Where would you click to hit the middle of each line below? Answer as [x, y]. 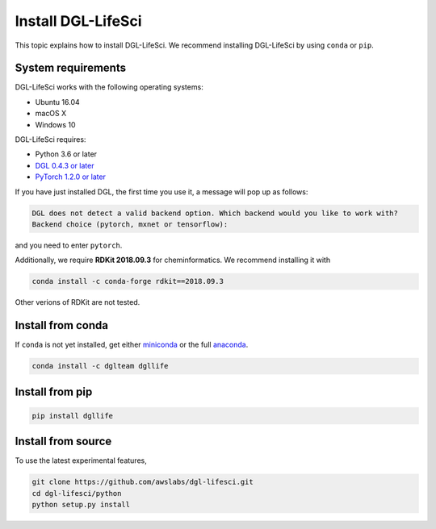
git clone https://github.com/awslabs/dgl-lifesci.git [143, 482]
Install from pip [54, 392]
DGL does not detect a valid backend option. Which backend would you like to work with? [215, 213]
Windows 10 [55, 124]
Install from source [63, 442]
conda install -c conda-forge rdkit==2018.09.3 [128, 281]
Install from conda [62, 325]
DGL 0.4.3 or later [65, 165]
